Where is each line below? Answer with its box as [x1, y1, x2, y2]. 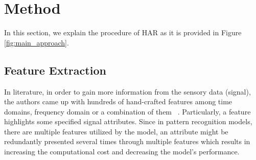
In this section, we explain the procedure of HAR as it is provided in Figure [4, 27, 242, 38]
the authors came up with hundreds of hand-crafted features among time [4, 96, 232, 107]
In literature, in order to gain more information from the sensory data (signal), [4, 86, 251, 97]
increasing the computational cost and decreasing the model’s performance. [4, 146, 240, 157]
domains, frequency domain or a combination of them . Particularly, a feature [4, 106, 251, 117]
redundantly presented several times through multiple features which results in [4, 136, 250, 147]
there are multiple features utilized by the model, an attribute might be [4, 126, 228, 136]
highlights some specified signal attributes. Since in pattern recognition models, [4, 116, 252, 127]
